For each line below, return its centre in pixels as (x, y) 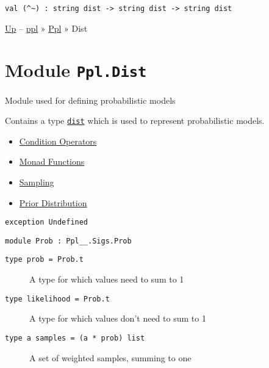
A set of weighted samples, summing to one (110, 357)
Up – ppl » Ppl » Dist (46, 28)
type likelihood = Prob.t (57, 299)
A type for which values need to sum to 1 (107, 279)
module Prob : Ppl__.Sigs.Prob (68, 241)
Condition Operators (58, 141)
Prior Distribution (53, 202)
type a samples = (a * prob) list (75, 338)
